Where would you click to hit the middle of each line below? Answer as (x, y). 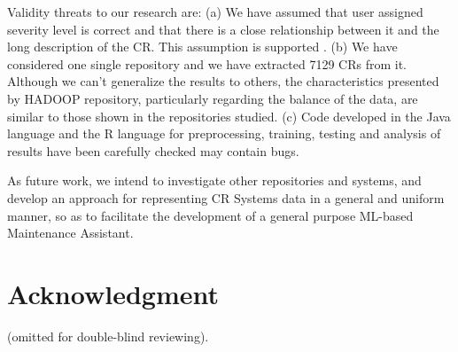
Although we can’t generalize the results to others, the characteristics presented (223, 81)
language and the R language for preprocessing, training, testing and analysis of (224, 133)
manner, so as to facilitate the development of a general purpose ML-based (210, 215)
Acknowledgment (113, 293)
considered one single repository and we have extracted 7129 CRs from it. (207, 63)
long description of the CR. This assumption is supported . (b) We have (202, 47)
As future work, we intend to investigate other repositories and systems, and (214, 180)
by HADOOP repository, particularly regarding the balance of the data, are (213, 98)
